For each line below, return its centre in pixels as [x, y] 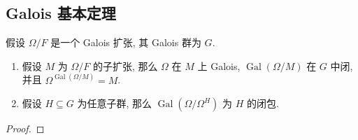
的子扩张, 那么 [125, 65]
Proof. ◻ [25, 128]
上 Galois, [219, 65]
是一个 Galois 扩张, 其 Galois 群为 [126, 42]
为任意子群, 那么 [114, 103]
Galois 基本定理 [61, 13]
